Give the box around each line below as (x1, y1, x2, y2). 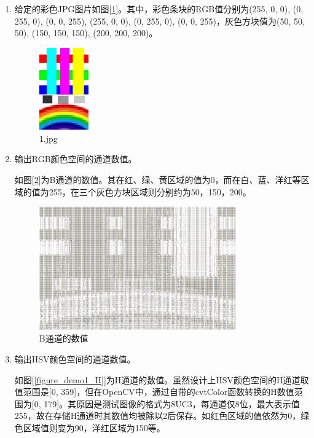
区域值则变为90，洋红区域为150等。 (23, 421, 165, 434)
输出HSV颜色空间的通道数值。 (14, 353, 136, 366)
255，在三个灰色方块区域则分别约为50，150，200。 (49, 185, 251, 198)
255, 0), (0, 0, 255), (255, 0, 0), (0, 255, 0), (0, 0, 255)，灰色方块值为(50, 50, (14, 14, 305, 27)
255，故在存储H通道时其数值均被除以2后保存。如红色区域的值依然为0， (14, 409, 301, 422)
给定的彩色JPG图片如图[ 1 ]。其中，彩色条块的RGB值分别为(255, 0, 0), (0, (14, 2, 304, 15)
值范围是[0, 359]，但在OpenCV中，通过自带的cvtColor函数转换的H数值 (14, 385, 294, 398)
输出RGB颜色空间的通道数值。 (14, 152, 137, 165)
